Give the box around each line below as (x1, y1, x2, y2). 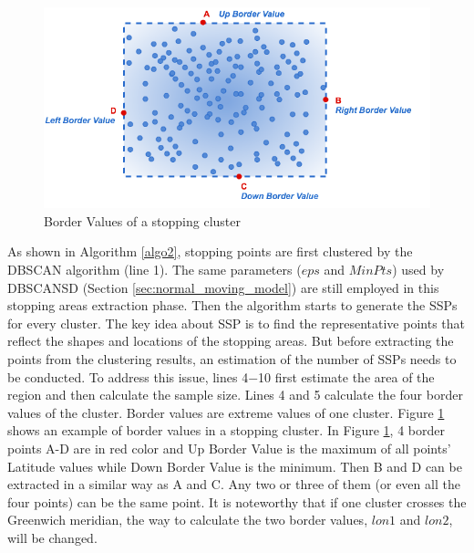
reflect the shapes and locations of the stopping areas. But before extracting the (7, 331, 454, 350)
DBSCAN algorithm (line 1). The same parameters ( (7, 260, 302, 279)
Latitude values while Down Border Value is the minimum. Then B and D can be (7, 456, 462, 475)
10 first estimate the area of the (258, 367, 435, 386)
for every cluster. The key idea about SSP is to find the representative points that (7, 313, 465, 332)
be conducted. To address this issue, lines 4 (7, 367, 249, 386)
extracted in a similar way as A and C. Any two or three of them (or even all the (7, 475, 460, 494)
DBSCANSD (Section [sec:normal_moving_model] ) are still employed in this (7, 277, 439, 297)
